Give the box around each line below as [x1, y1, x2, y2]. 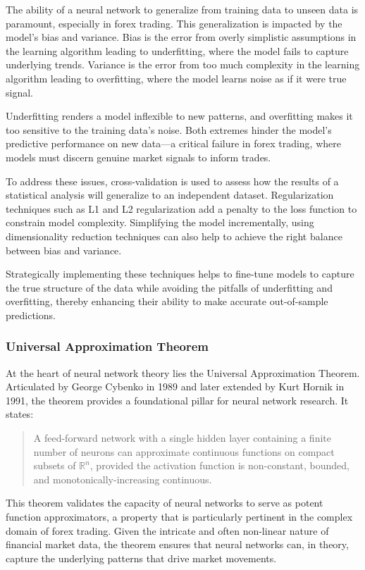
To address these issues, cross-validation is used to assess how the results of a [6, 173, 339, 188]
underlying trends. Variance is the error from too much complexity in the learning [6, 57, 360, 72]
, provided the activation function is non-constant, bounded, [89, 458, 349, 473]
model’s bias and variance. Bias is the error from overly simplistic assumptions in [6, 30, 357, 44]
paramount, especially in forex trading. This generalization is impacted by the [6, 16, 342, 30]
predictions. [6, 307, 56, 322]
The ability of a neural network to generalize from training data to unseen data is [6, 2, 359, 16]
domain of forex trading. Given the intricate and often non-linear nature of [6, 523, 329, 538]
